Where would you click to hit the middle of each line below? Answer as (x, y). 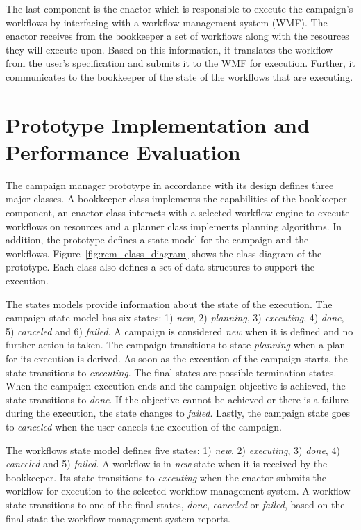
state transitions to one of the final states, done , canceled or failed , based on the (175, 504)
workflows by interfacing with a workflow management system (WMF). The (167, 22)
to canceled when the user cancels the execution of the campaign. (144, 426)
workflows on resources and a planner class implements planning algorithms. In (174, 226)
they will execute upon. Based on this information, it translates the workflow (169, 49)
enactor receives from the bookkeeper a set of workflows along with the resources (177, 36)
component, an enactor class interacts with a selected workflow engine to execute (178, 212)
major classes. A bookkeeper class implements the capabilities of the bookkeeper (176, 199)
